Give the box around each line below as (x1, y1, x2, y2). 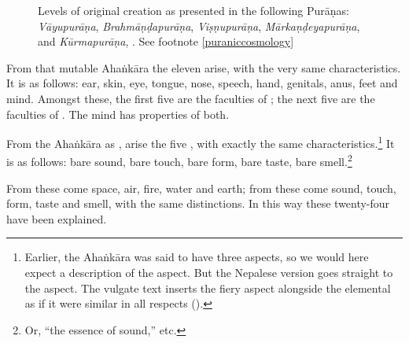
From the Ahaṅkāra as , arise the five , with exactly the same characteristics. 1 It (6, 133, 395, 151)
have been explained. (6, 210, 107, 227)
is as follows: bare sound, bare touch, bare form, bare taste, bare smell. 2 (6, 151, 352, 170)
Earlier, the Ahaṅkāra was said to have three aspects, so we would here (24, 249, 369, 265)
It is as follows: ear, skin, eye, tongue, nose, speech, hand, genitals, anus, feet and (6, 75, 398, 91)
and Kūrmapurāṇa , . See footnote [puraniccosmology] (38, 33, 294, 50)
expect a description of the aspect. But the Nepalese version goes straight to (24, 264, 393, 281)
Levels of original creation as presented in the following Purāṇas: (38, 2, 349, 18)
